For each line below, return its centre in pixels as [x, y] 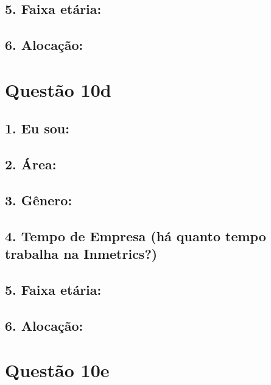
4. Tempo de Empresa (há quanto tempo [135, 235]
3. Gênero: [39, 200]
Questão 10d [58, 89]
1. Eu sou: [37, 128]
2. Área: [31, 164]
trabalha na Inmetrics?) [81, 254]
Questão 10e [57, 370]
